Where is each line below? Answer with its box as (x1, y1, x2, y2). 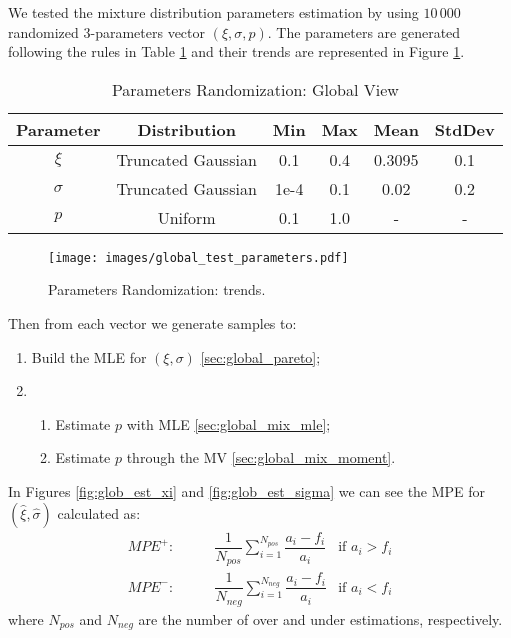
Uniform (157, 205, 216, 229)
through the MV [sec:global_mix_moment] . (126, 447, 396, 468)
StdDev (434, 117, 495, 141)
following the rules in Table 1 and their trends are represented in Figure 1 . (8, 41, 465, 62)
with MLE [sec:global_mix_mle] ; (126, 413, 331, 434)
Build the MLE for (31, 346, 147, 367)
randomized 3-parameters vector (8, 21, 205, 42)
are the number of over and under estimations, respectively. (138, 608, 503, 629)
